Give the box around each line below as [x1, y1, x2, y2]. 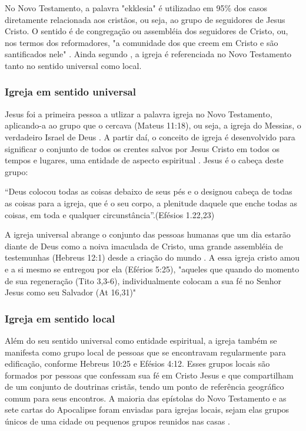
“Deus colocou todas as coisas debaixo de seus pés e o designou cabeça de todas [5, 185, 292, 198]
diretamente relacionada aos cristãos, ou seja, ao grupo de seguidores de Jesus [5, 13, 285, 25]
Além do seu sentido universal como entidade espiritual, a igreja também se [5, 334, 277, 346]
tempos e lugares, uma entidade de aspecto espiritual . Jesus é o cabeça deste [5, 154, 284, 166]
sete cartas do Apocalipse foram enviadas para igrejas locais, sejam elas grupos [5, 403, 290, 416]
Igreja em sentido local [5, 311, 115, 325]
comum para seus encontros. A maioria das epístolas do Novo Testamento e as [5, 391, 287, 404]
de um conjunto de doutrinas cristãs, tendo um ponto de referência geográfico [5, 380, 284, 393]
